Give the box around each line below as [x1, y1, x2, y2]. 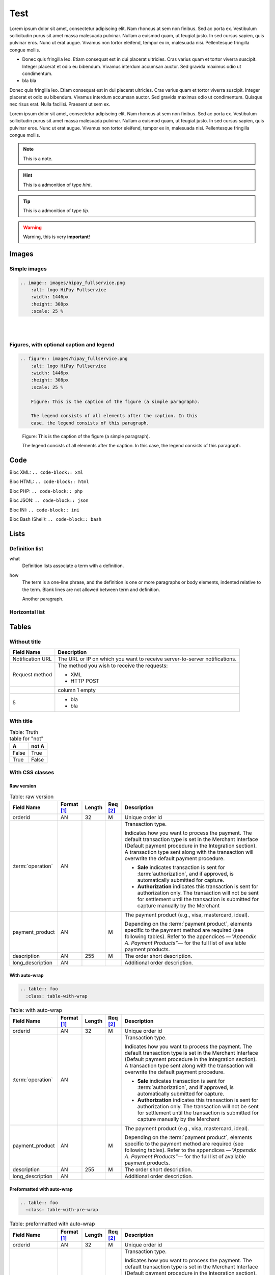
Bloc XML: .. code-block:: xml [9, 469, 84, 475]
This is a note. [23, 156, 53, 162]
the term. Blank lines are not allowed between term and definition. [22, 586, 160, 593]
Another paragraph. [22, 596, 64, 602]
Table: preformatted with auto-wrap [9, 1220, 95, 1228]
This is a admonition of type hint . [23, 182, 92, 188]
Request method [12, 671, 52, 678]
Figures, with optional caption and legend [9, 341, 115, 348]
